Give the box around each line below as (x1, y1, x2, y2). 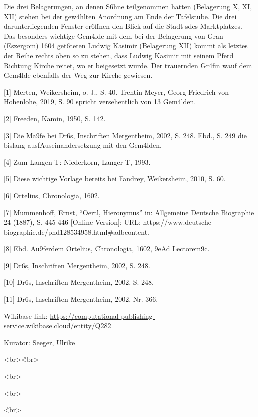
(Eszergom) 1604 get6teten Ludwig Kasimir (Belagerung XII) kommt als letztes (4, 40, 248, 51)
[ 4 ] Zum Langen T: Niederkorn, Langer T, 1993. (4, 156, 151, 167)
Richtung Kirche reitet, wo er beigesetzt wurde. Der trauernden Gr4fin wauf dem (4, 60, 252, 70)
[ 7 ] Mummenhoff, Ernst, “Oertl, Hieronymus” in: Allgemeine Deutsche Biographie (4, 207, 254, 217)
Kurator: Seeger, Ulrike (4, 337, 75, 347)
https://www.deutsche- (143, 217, 214, 227)
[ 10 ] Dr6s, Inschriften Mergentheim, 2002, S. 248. (4, 277, 154, 287)
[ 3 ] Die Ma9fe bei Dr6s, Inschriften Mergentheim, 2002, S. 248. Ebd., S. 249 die (4, 130, 247, 140)
